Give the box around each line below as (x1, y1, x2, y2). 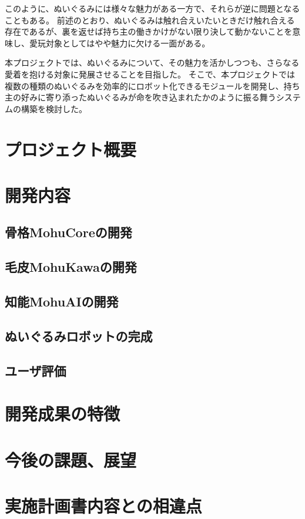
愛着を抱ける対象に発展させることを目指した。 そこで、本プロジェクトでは (5, 68, 296, 80)
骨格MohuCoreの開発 (5, 223, 132, 241)
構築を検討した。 (21, 102, 87, 114)
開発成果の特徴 (5, 402, 120, 426)
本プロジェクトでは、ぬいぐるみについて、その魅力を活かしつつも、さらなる (5, 56, 300, 69)
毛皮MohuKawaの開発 (5, 258, 137, 276)
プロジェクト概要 (5, 137, 137, 161)
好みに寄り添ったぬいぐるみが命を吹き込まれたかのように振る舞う (21, 91, 276, 103)
